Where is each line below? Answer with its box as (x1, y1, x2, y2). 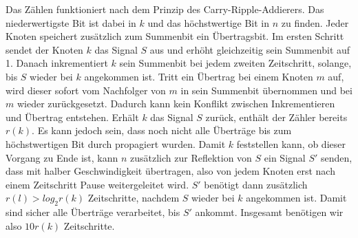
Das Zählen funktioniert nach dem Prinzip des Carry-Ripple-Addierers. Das (6, 2, 324, 16)
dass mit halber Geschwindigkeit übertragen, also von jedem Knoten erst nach (6, 164, 335, 178)
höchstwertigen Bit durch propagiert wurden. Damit (6, 136, 226, 151)
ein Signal (264, 150, 306, 164)
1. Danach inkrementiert (6, 56, 108, 70)
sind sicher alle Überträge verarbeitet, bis (6, 205, 180, 219)
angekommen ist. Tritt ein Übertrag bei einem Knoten (84, 69, 313, 83)
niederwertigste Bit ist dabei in (6, 15, 136, 30)
